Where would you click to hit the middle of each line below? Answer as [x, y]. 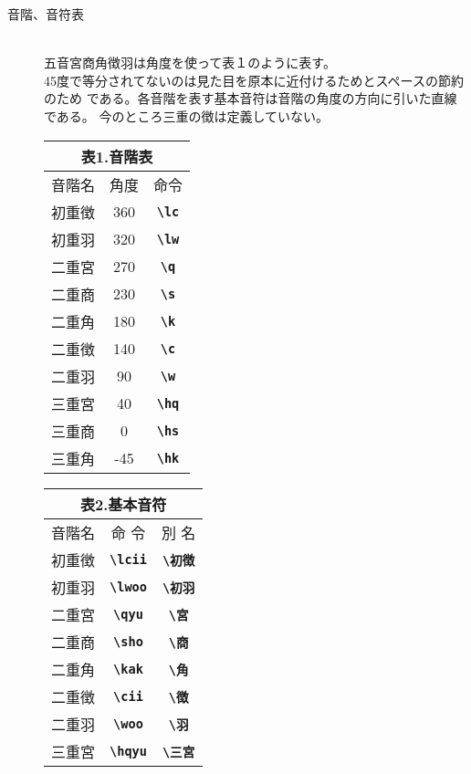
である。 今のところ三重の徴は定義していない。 [187, 115]
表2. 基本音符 [123, 504]
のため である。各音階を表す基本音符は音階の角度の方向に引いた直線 [251, 98]
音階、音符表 [46, 14]
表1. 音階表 [117, 156]
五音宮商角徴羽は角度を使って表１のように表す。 [190, 63]
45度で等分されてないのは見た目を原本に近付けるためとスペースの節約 [254, 80]
